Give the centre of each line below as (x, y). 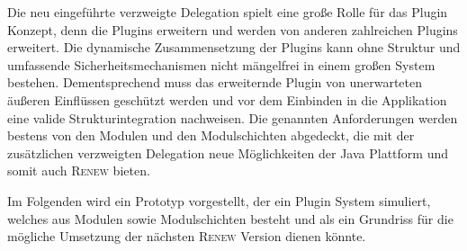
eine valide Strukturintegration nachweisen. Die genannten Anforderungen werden (233, 117)
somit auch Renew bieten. (79, 170)
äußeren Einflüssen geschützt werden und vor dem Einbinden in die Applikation (227, 99)
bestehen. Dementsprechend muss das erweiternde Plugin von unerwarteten (215, 82)
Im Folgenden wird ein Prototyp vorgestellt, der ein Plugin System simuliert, (219, 200)
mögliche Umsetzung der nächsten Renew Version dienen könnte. (187, 236)
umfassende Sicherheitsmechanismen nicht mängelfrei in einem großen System (221, 64)
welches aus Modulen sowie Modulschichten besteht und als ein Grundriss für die (230, 218)
